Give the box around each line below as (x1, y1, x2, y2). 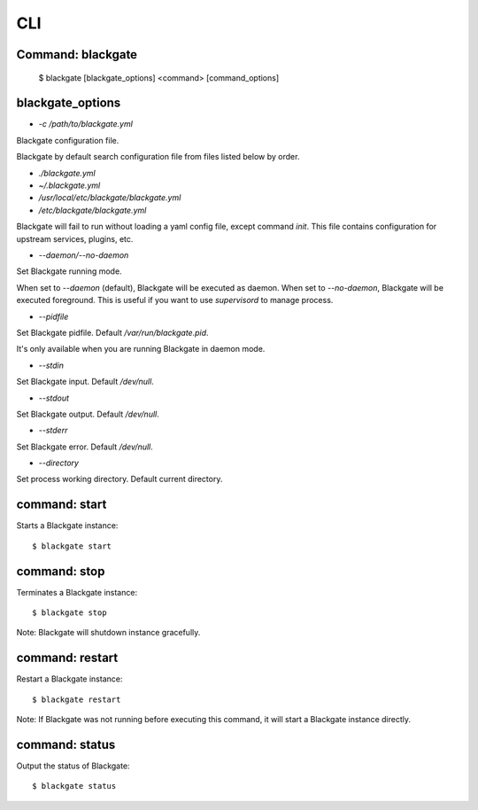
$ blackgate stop (32, 608, 107, 618)
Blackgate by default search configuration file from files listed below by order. (16, 152, 300, 162)
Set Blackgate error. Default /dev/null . (16, 441, 154, 452)
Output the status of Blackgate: (16, 760, 130, 771)
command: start (16, 497, 107, 512)
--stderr (38, 425, 68, 436)
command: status (16, 736, 116, 752)
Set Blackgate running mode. (16, 266, 123, 276)
